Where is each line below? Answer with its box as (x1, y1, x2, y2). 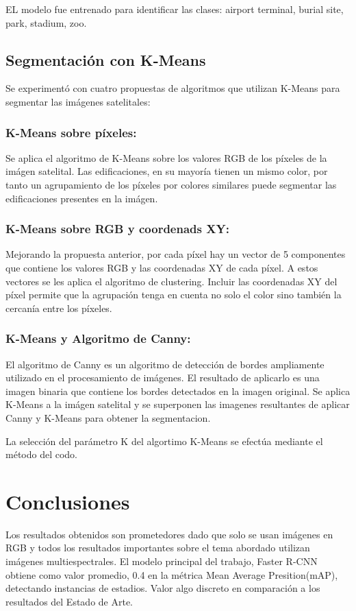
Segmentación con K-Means (5, 49, 206, 70)
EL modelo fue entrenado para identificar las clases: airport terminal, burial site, (5, 2, 344, 16)
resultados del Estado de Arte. (5, 594, 133, 608)
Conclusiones (5, 487, 130, 515)
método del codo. (5, 447, 77, 462)
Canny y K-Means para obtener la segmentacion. (5, 410, 211, 424)
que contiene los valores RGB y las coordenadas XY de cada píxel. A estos (5, 260, 318, 274)
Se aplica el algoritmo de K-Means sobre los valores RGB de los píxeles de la (5, 150, 327, 165)
